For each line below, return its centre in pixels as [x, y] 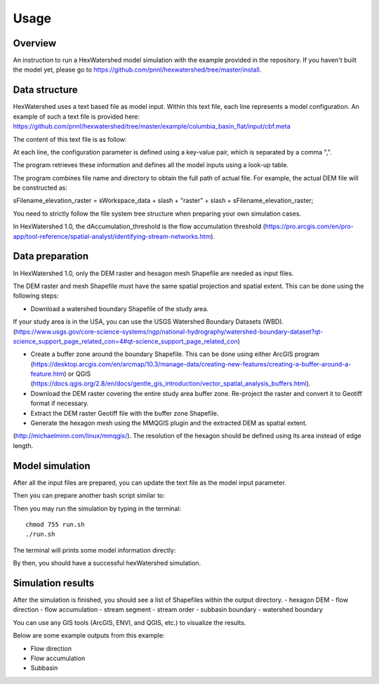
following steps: [36, 296]
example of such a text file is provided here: [77, 117]
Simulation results [54, 583]
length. [23, 445]
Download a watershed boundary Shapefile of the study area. [120, 308]
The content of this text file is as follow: [70, 139]
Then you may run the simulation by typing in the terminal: [97, 508]
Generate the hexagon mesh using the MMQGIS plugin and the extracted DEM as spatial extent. [169, 423]
